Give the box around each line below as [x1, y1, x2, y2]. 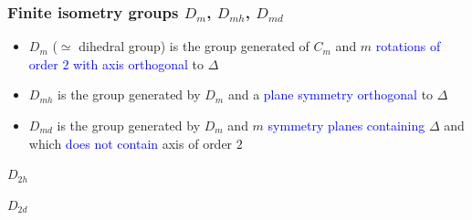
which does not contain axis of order [28, 133, 233, 152]
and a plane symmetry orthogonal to [227, 85, 434, 104]
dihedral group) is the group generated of [79, 37, 309, 56]
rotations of [375, 37, 441, 56]
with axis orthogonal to [73, 54, 204, 73]
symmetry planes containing [267, 116, 425, 134]
